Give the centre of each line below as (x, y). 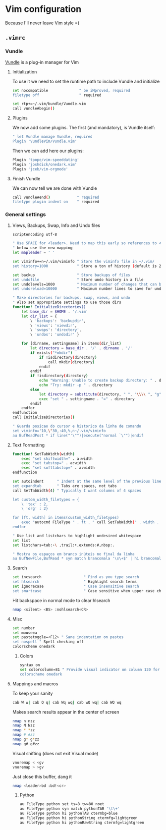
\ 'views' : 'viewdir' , (54, 326)
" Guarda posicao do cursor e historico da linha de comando (77, 426)
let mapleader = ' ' (33, 253)
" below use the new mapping (42, 248)
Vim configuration (43, 9)
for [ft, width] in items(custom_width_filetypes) (66, 518)
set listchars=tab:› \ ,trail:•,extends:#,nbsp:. (63, 545)
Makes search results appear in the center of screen (66, 712)
